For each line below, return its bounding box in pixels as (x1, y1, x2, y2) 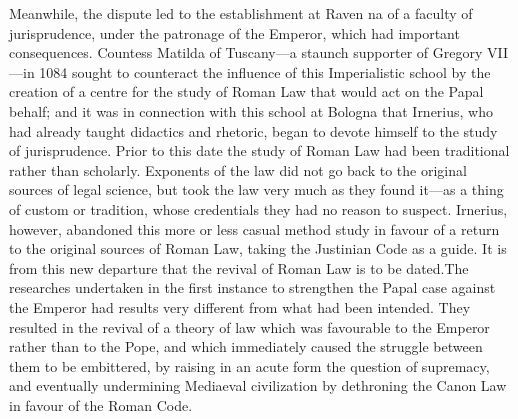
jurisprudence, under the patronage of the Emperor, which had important (9, 22, 460, 43)
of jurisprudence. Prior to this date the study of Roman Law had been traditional (9, 140, 510, 161)
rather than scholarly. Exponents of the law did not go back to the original (9, 159, 467, 180)
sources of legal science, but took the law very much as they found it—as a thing (9, 179, 504, 200)
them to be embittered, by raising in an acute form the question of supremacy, (9, 355, 490, 376)
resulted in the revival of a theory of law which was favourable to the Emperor (9, 316, 490, 337)
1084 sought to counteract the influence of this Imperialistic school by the (39, 61, 491, 82)
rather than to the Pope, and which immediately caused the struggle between (9, 336, 483, 357)
